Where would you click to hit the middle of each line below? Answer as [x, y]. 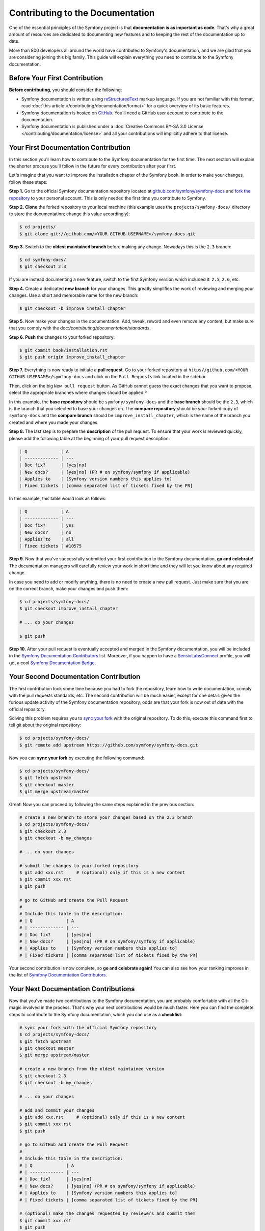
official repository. [27, 709]
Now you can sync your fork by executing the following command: [77, 758]
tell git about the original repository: [45, 725]
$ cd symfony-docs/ [43, 259]
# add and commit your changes [57, 1110]
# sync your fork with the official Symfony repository [88, 1027]
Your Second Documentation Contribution [75, 677]
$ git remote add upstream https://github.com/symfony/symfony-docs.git [109, 745]
